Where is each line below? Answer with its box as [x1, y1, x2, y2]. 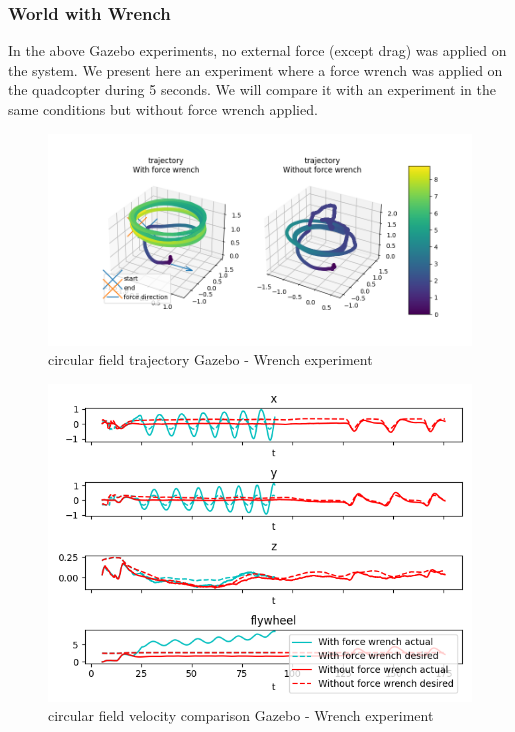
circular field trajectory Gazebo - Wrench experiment [48, 349, 373, 370]
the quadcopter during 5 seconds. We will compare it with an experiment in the [8, 79, 496, 100]
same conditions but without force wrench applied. [8, 99, 318, 119]
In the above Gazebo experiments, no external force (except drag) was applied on [8, 40, 507, 61]
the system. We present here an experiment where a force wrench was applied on [8, 59, 503, 80]
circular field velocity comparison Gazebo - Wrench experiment [48, 705, 434, 726]
